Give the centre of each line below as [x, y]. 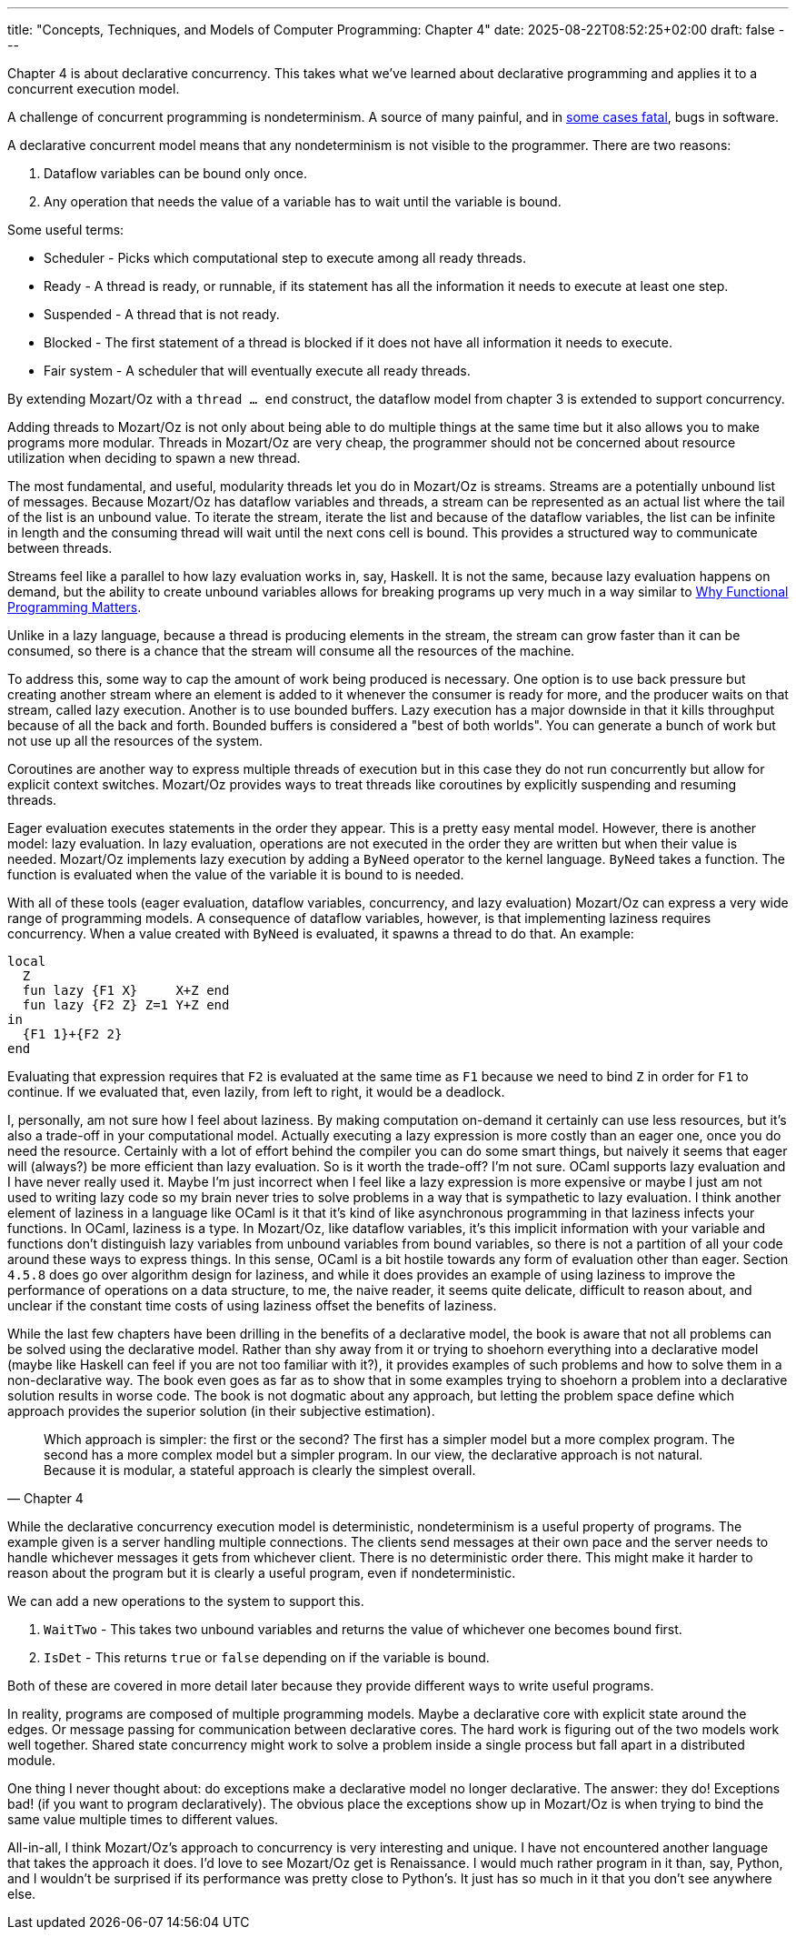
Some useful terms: [66, 230]
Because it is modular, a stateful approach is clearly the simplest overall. [260, 1470]
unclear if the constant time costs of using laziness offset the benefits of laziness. [252, 1305]
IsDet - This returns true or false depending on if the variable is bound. [267, 1657]
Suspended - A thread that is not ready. [162, 314]
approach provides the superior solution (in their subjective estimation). [221, 1411]
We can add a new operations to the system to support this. [186, 1601]
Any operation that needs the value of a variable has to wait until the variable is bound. [303, 201]
